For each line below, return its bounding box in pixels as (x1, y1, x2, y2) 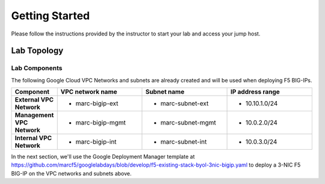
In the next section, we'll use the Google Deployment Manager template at (11, 153, 195, 161)
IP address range (230, 88, 280, 96)
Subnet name (145, 88, 185, 96)
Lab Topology (11, 46, 64, 56)
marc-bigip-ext (75, 99, 119, 108)
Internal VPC (14, 134, 52, 143)
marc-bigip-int (75, 138, 117, 146)
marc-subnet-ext (160, 99, 209, 108)
